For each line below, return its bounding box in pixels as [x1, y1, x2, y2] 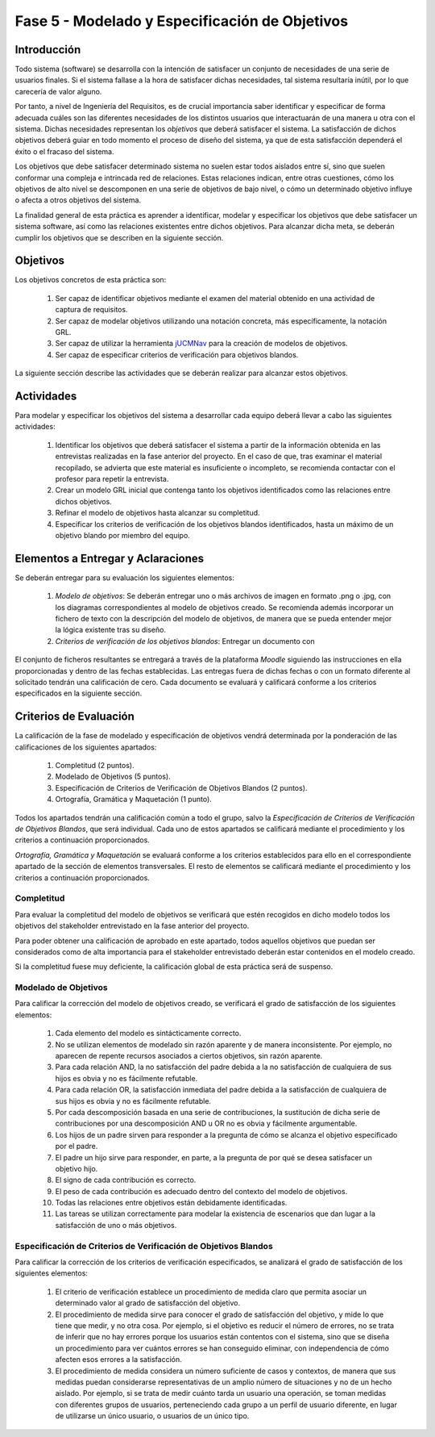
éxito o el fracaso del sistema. [14, 146, 114, 157]
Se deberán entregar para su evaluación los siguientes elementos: [14, 573, 235, 583]
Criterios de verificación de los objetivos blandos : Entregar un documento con [55, 636, 315, 645]
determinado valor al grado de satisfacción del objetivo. [55, 1298, 241, 1308]
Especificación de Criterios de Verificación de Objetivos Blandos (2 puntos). [55, 783, 308, 792]
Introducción [14, 43, 81, 56]
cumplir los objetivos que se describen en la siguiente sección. [14, 232, 224, 242]
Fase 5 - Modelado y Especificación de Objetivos [14, 12, 349, 30]
